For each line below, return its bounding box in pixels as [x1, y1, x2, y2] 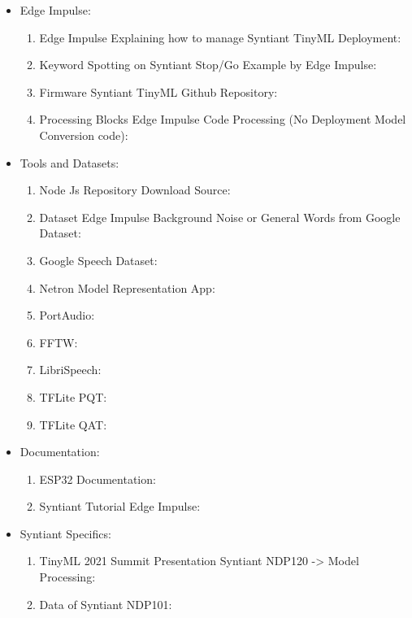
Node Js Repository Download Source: [39, 181, 231, 198]
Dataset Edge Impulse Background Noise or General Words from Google [39, 208, 401, 225]
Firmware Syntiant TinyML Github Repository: [39, 83, 278, 100]
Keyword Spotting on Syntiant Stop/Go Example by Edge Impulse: [39, 56, 377, 73]
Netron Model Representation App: [39, 279, 215, 296]
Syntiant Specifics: [20, 524, 111, 542]
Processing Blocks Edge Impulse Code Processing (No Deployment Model [39, 111, 406, 128]
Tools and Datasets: [20, 154, 119, 171]
